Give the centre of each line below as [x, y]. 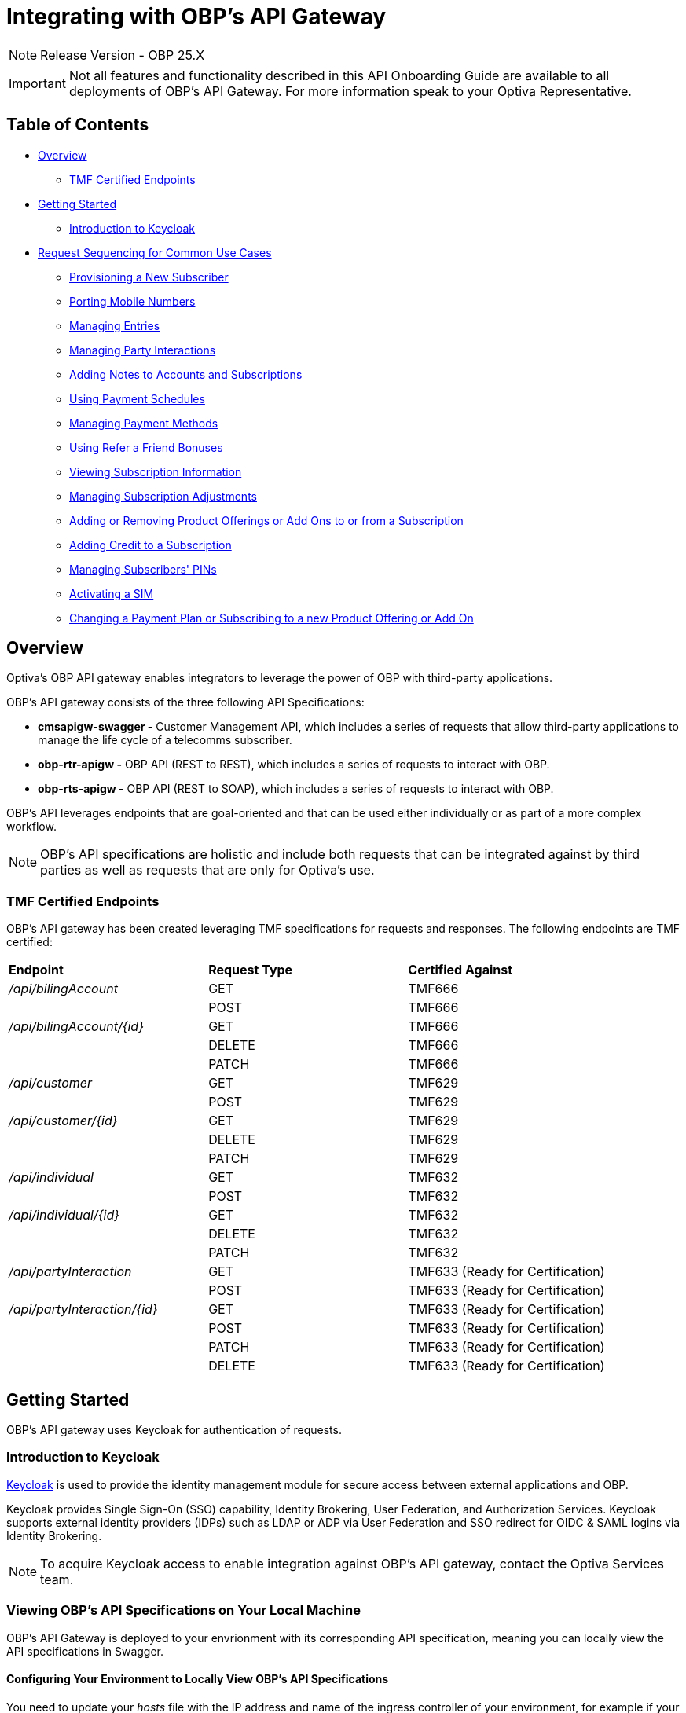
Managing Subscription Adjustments [163, 496]
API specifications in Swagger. [85, 1651]
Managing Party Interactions [143, 350]
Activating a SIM [112, 593]
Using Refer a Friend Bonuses [146, 447]
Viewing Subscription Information [156, 471]
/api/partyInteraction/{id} [83, 1310]
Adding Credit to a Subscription [150, 545]
